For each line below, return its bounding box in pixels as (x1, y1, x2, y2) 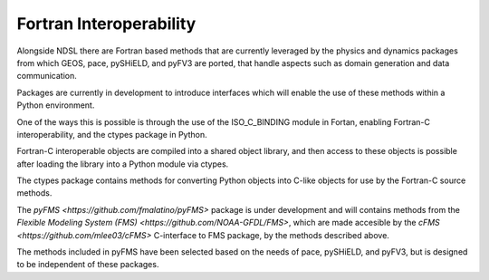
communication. (16, 71, 77, 82)
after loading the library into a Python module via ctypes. (16, 159, 229, 169)
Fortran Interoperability (16, 14, 197, 34)
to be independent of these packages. (16, 259, 159, 270)
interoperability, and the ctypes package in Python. (16, 129, 207, 140)
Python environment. (16, 100, 95, 111)
